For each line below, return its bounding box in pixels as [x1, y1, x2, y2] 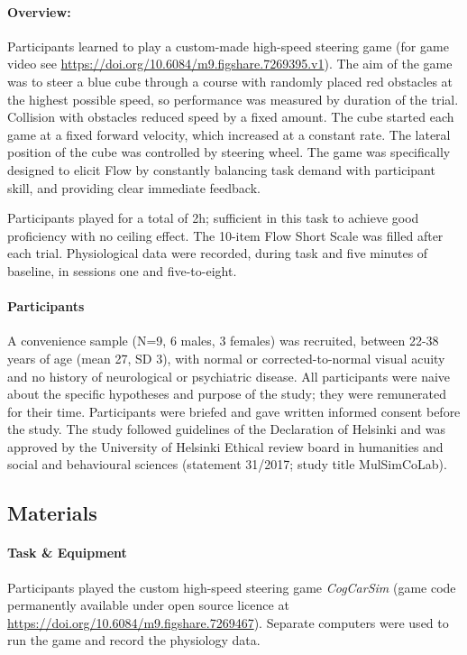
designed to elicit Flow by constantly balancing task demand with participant [7, 160, 435, 179]
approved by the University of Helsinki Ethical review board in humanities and [7, 437, 444, 456]
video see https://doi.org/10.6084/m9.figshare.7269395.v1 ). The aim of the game [7, 54, 453, 73]
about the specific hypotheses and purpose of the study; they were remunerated [7, 384, 447, 403]
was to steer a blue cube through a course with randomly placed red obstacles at [7, 71, 453, 90]
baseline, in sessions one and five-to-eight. [7, 261, 237, 280]
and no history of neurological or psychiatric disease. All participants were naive [7, 366, 451, 385]
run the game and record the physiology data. [7, 631, 261, 650]
